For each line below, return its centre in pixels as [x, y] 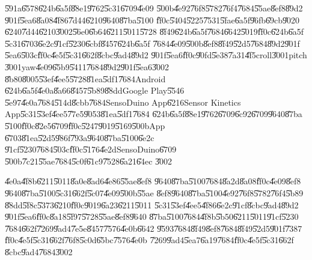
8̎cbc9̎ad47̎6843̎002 [39, 251]
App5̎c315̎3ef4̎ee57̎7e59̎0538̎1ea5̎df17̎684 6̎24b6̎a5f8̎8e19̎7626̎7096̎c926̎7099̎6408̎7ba [154, 114]
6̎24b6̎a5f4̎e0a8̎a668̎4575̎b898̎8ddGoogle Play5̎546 [95, 90]
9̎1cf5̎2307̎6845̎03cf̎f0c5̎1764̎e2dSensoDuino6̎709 [91, 149]
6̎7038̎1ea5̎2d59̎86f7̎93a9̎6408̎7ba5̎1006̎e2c [80, 137]
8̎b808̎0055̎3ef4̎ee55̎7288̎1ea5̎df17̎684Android [85, 78]
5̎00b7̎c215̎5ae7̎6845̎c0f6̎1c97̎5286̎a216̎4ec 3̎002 [89, 161]
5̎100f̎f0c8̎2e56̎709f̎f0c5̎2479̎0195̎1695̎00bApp [85, 125]
